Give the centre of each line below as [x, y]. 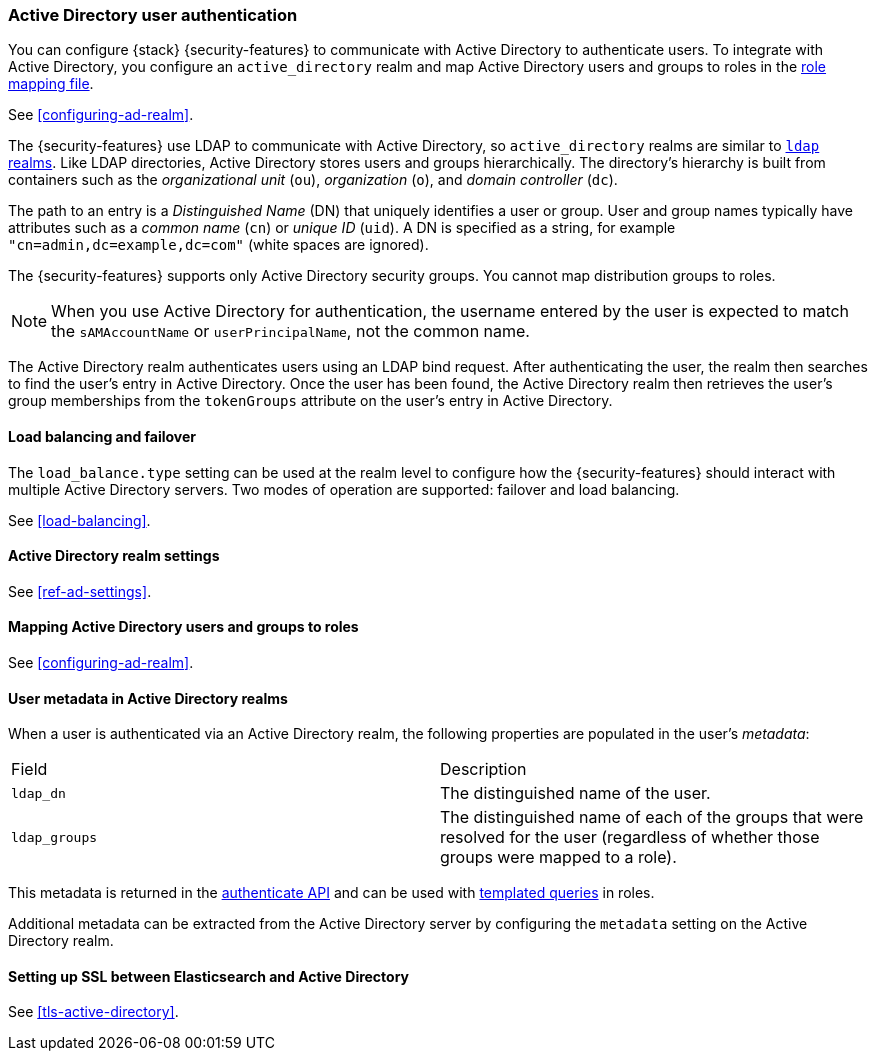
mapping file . [51, 84]
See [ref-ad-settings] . [80, 591]
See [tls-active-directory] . [93, 1012]
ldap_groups [54, 837]
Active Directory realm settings [114, 556]
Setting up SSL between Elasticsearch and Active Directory [209, 976]
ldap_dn [38, 793]
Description [483, 769]
